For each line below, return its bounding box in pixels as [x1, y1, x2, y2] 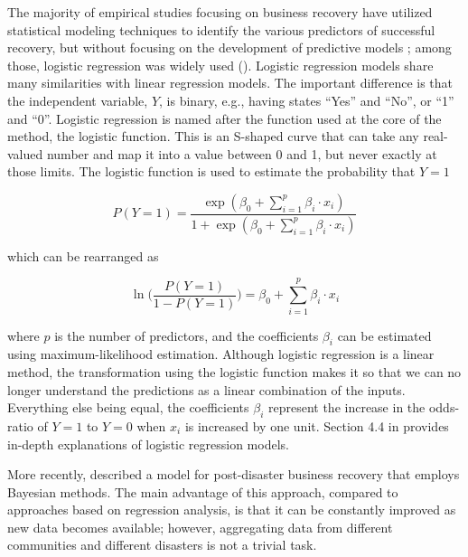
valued [7, 144, 43, 163]
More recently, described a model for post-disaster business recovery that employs [7, 465, 460, 484]
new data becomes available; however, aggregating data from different [7, 517, 393, 536]
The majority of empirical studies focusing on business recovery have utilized [7, 3, 433, 21]
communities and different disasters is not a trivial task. [7, 535, 317, 554]
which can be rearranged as [7, 246, 159, 265]
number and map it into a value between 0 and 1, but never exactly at [46, 144, 437, 163]
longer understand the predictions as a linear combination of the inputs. [7, 380, 406, 399]
